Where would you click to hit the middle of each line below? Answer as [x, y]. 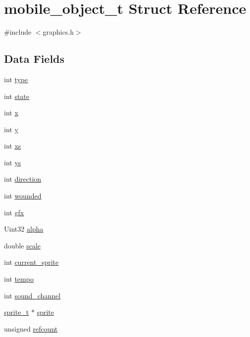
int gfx [14, 212]
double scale [22, 245]
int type [16, 79]
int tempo [19, 279]
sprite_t [17, 312]
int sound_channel [32, 295]
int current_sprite [31, 262]
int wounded [23, 196]
